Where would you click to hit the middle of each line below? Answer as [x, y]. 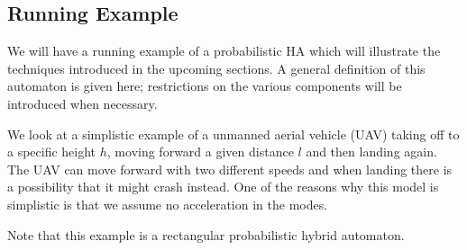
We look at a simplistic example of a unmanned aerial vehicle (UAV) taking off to [233, 134]
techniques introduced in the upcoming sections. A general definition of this [216, 68]
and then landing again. [371, 152]
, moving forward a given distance [200, 152]
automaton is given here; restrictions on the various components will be [205, 86]
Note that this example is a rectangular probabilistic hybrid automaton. [206, 234]
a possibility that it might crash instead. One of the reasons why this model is [223, 187]
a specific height [52, 152]
